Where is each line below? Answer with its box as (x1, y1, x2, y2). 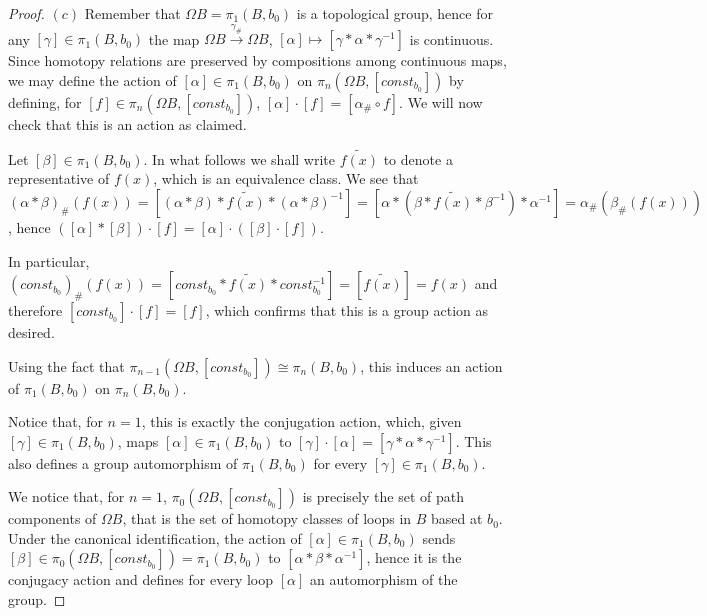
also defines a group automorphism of (8, 452, 238, 473)
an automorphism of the (309, 569, 458, 590)
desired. (8, 321, 55, 342)
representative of (8, 168, 110, 189)
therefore (8, 299, 63, 320)
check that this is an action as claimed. (8, 113, 247, 134)
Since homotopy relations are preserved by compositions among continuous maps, (8, 50, 507, 71)
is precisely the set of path (302, 486, 464, 507)
